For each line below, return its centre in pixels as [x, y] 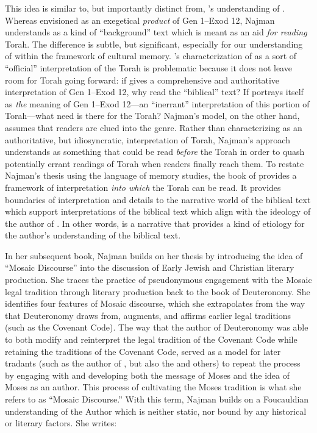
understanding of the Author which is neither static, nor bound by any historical [156, 411]
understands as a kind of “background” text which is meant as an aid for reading [156, 32]
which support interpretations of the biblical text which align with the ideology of [158, 211]
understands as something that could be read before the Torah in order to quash [155, 152]
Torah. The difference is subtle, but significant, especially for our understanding [154, 44]
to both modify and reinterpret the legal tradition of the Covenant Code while [151, 339]
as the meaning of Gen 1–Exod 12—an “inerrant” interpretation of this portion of [157, 103]
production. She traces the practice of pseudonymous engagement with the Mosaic [158, 280]
